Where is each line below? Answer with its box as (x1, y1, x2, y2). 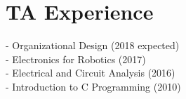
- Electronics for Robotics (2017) (6, 51, 146, 66)
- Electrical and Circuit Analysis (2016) (6, 65, 175, 80)
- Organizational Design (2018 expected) (6, 38, 180, 53)
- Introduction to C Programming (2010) (6, 79, 181, 93)
